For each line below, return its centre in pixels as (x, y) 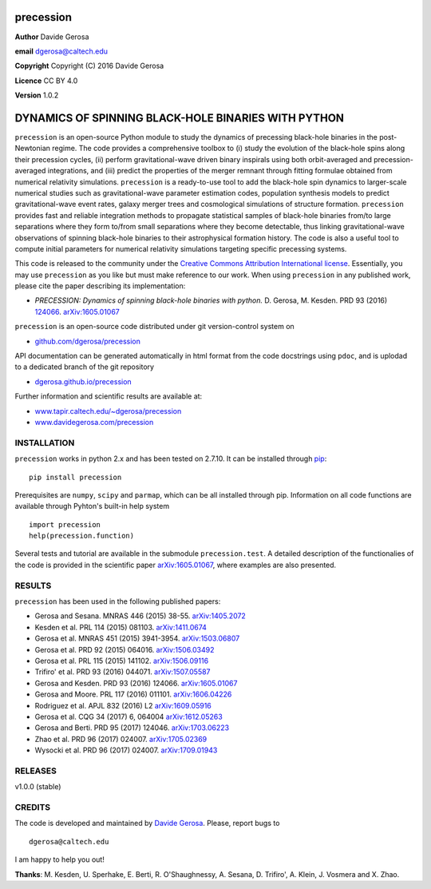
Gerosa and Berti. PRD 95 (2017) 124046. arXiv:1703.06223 (132, 728)
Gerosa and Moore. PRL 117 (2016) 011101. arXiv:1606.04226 (133, 694)
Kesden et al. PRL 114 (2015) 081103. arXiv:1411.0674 (121, 627)
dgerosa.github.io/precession (83, 381)
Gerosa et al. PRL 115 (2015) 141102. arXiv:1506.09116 (122, 661)
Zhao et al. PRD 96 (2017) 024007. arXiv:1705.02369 (121, 739)
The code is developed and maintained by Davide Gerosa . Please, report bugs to (147, 824)
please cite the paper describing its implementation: (100, 286)
